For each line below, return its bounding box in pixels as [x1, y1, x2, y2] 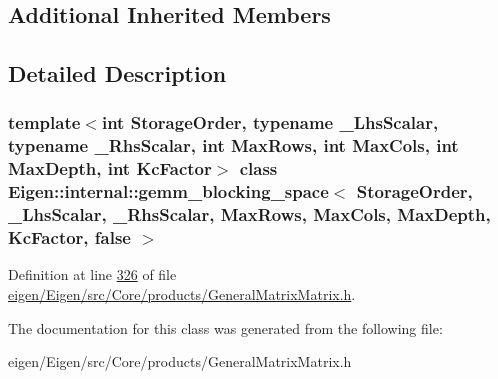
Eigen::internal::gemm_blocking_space [8, 179, 329, 204]
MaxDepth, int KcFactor [8, 156, 212, 181]
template [8, 110, 81, 135]
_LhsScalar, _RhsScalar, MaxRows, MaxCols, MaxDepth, [8, 202, 491, 227]
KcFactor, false [8, 225, 131, 250]
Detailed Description [8, 58, 227, 89]
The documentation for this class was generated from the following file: [8, 317, 443, 338]
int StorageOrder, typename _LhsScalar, [101, 110, 439, 135]
